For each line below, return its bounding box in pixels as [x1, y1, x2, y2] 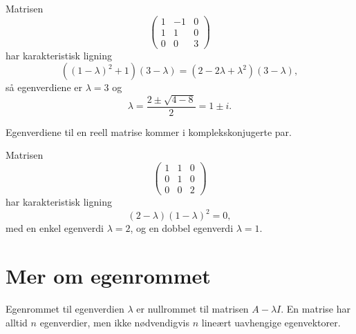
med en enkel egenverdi [6, 221, 104, 235]
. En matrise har [281, 301, 350, 315]
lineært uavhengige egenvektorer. [201, 315, 341, 329]
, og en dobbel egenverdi [130, 221, 234, 235]
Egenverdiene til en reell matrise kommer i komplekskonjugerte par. [6, 124, 292, 139]
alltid [6, 315, 28, 329]
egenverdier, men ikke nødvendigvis [39, 315, 190, 329]
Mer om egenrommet [6, 262, 211, 289]
